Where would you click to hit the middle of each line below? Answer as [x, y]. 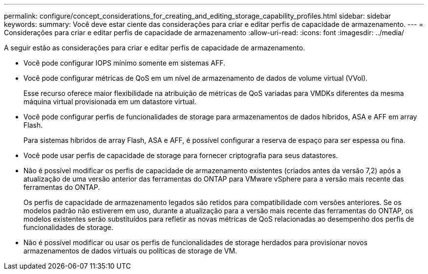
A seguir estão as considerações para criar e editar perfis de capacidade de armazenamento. [155, 48]
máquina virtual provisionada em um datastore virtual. [110, 102]
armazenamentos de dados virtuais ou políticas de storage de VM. [130, 251]
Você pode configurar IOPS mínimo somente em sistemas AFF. [125, 63]
